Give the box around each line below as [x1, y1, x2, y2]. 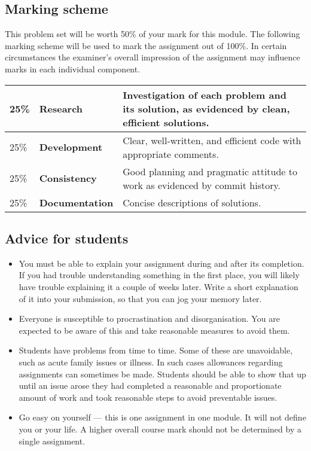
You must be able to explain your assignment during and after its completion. [19, 257, 304, 269]
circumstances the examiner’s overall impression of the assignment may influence [5, 51, 300, 63]
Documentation [39, 195, 114, 209]
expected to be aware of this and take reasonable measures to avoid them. [19, 324, 290, 336]
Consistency [39, 171, 97, 185]
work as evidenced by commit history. [123, 178, 281, 192]
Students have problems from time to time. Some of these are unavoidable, [19, 344, 293, 356]
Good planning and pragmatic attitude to [123, 164, 297, 178]
